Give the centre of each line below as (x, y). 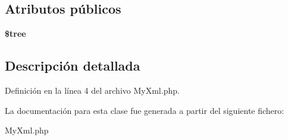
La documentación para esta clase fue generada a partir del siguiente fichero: (145, 110)
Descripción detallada (73, 66)
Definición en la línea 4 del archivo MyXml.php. (92, 90)
